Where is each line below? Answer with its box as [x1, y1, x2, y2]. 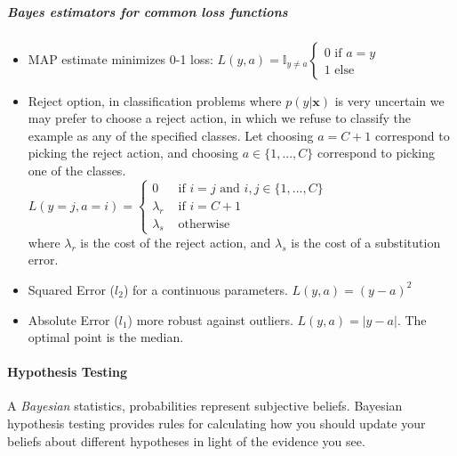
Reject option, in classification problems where [28, 91, 282, 110]
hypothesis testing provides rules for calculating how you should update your [7, 414, 426, 433]
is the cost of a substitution [291, 232, 441, 251]
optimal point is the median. [28, 328, 184, 346]
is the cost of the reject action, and [80, 232, 271, 251]
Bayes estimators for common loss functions [7, 2, 288, 20]
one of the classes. [28, 160, 126, 179]
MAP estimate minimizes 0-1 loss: [28, 49, 213, 68]
